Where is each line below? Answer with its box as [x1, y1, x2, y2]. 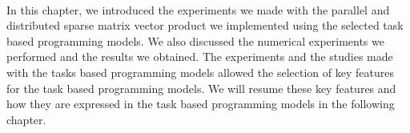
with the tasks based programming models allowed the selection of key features [6, 63, 394, 80]
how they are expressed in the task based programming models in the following [6, 95, 395, 112]
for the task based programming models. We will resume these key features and [6, 79, 396, 96]
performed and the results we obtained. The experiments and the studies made [6, 48, 393, 65]
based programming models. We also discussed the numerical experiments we [6, 32, 384, 49]
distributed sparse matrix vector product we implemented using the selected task [6, 17, 404, 34]
